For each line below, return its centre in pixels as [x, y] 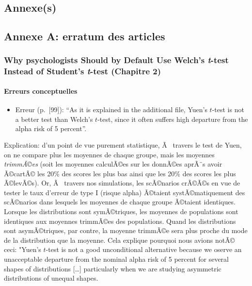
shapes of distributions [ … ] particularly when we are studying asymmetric [113, 268]
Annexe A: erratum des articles [85, 36]
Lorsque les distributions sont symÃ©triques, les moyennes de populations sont [121, 211]
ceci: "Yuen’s [23, 249]
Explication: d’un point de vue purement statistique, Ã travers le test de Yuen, [123, 144]
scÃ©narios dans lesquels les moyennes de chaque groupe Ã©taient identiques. [120, 202]
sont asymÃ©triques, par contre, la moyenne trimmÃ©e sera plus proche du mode [126, 230]
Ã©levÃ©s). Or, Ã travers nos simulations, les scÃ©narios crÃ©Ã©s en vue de [122, 183]
